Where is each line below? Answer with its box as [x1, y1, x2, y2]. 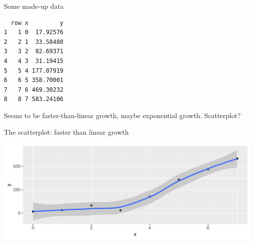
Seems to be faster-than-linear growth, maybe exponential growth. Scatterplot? [4, 110, 241, 120]
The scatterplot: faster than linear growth [4, 126, 129, 137]
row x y [11, 19, 63, 26]
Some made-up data [4, 1, 64, 11]
